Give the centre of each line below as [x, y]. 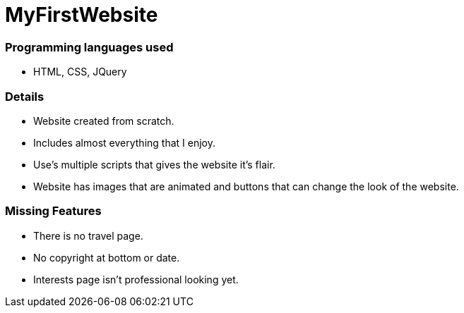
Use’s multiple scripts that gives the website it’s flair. [154, 164]
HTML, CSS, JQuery [80, 72]
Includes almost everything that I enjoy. [124, 142]
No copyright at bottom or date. [107, 257]
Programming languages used [89, 47]
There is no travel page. [88, 235]
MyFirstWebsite [82, 15]
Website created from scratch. [104, 121]
